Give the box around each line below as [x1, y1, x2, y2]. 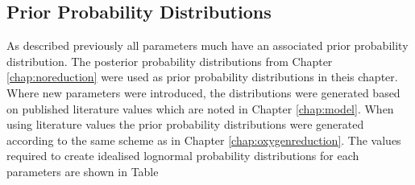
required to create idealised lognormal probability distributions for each [6, 147, 359, 164]
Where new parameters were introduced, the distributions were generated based [6, 84, 400, 101]
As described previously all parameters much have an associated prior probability [6, 37, 409, 54]
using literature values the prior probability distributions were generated [6, 116, 364, 133]
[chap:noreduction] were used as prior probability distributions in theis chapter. [6, 68, 398, 85]
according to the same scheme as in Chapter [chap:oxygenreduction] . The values [6, 131, 401, 148]
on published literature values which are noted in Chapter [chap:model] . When [6, 100, 394, 117]
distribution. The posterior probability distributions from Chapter [6, 52, 333, 69]
